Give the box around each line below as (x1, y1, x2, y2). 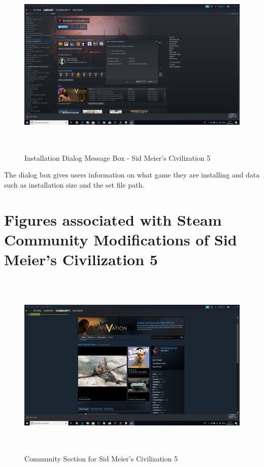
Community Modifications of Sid (4, 229, 237, 249)
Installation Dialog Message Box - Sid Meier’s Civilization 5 (24, 152, 211, 163)
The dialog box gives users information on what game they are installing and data (4, 169, 260, 180)
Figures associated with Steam (4, 209, 222, 230)
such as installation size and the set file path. (4, 179, 145, 190)
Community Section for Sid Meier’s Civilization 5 (24, 453, 178, 463)
